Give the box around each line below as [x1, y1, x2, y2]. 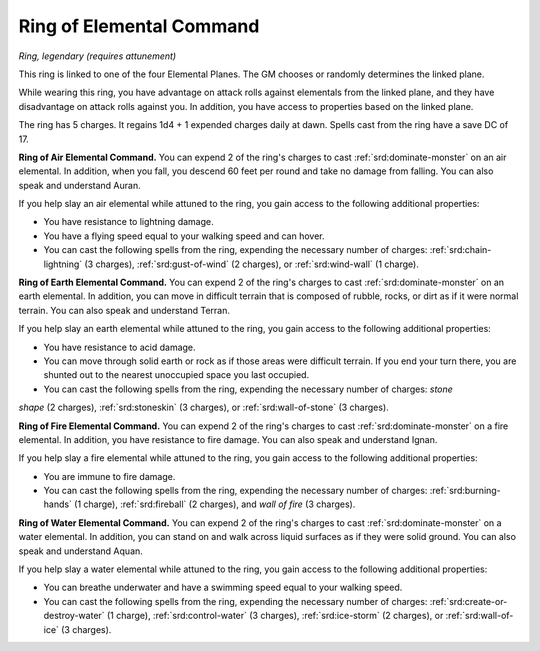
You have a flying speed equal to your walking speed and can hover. [43, 230, 325, 242]
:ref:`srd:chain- [429, 244, 492, 256]
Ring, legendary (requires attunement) [18, 50, 177, 62]
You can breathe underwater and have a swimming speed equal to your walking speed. [43, 581, 403, 594]
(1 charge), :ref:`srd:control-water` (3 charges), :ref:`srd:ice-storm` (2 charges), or [106, 610, 444, 622]
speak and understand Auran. [18, 179, 141, 191]
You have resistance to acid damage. [43, 341, 196, 353]
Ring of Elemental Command [18, 15, 260, 37]
